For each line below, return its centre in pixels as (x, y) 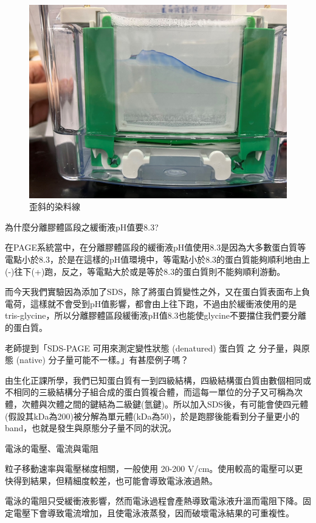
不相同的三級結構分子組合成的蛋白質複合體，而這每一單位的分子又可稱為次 (154, 392)
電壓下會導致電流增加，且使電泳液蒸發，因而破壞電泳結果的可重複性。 (153, 513)
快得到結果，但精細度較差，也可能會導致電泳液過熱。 (111, 480)
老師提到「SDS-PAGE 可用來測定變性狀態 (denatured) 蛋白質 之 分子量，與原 (157, 348)
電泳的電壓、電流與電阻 (52, 448)
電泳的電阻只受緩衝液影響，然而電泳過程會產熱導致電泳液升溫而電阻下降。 (154, 501)
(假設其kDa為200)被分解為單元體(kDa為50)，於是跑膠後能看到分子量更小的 (152, 416)
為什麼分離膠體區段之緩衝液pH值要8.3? (82, 227)
